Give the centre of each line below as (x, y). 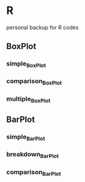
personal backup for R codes (42, 27)
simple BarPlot (26, 138)
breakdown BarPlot (32, 155)
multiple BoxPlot (28, 99)
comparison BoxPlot (34, 82)
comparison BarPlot (34, 172)
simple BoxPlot (26, 64)
